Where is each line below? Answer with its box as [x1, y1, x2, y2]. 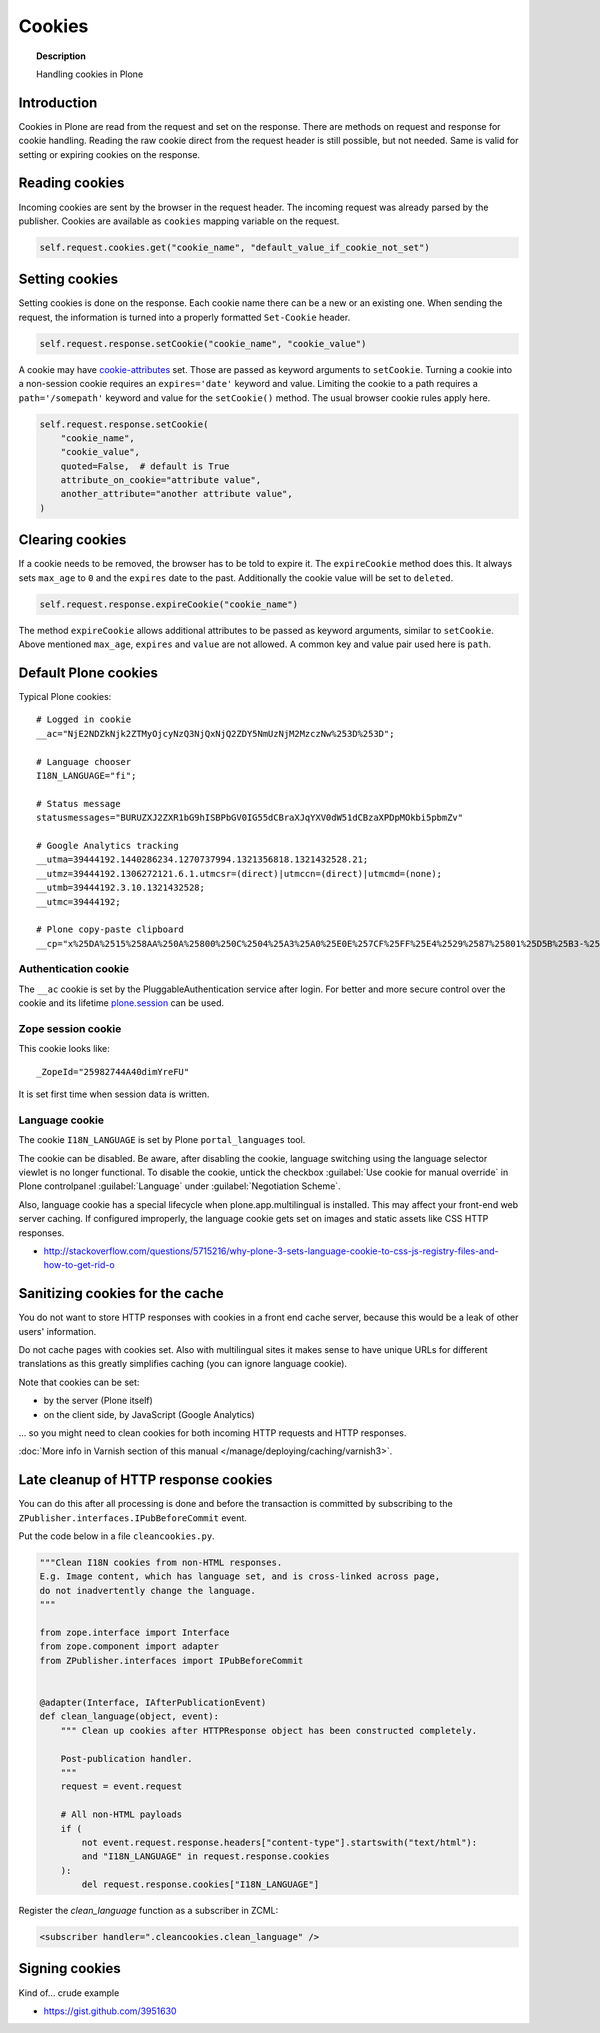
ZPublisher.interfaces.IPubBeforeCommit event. [18, 1511, 247, 1524]
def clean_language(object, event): [39, 1711, 220, 1722]
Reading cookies [18, 175, 125, 192]
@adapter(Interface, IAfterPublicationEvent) [39, 1697, 267, 1708]
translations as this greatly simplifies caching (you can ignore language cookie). [18, 1358, 348, 1370]
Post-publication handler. [60, 1753, 194, 1764]
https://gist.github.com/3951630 [43, 2005, 177, 2017]
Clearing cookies [18, 531, 127, 549]
